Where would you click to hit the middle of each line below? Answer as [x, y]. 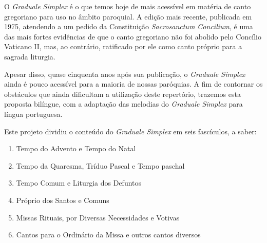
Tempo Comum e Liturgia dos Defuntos [79, 183]
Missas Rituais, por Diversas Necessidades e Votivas [98, 217]
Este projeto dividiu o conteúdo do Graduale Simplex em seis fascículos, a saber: [130, 131]
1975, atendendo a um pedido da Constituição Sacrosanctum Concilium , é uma [129, 26]
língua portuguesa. [33, 114]
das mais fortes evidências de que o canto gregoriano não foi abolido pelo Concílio [133, 36]
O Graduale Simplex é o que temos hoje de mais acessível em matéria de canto [128, 6]
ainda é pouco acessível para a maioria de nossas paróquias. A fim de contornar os [133, 84]
